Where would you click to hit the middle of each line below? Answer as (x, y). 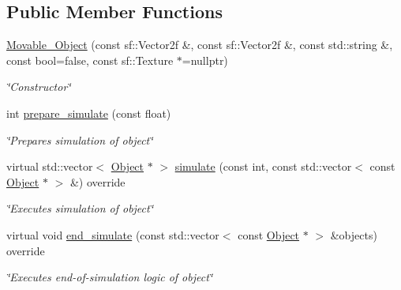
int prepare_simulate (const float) (89, 113)
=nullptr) (205, 60)
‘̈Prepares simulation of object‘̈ (80, 139)
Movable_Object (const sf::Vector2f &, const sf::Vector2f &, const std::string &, (200, 45)
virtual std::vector (50, 166)
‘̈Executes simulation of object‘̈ (80, 208)
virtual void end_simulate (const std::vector (113, 234)
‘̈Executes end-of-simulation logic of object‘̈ (110, 277)
